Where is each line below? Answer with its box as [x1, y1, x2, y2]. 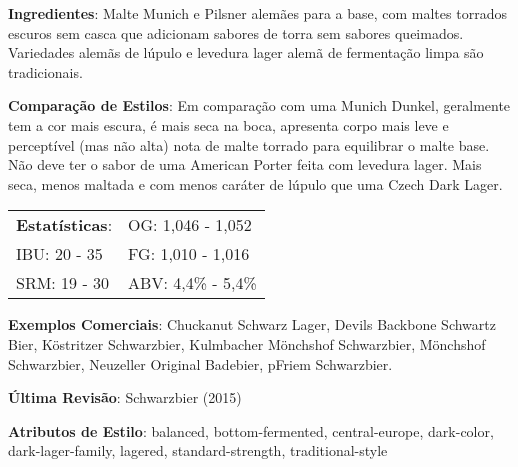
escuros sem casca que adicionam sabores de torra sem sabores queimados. [8, 22, 464, 43]
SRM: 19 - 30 [16, 271, 110, 295]
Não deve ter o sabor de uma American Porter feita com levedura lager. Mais [8, 154, 482, 175]
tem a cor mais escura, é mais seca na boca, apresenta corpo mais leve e [8, 114, 449, 135]
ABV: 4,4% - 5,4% [128, 271, 257, 295]
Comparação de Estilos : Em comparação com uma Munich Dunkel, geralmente [8, 95, 511, 116]
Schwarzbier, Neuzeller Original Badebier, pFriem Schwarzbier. [8, 353, 393, 374]
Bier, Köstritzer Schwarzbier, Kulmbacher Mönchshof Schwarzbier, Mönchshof [8, 333, 486, 354]
